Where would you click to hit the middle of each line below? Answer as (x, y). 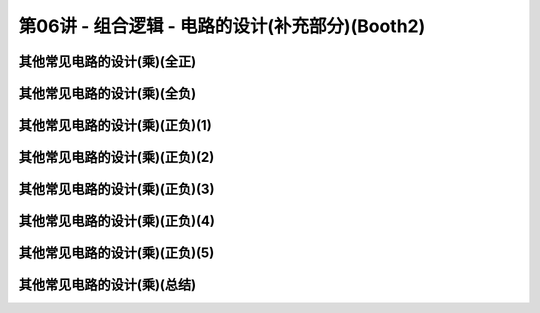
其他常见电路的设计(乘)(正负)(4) (116, 221)
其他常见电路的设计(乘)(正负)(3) (116, 189)
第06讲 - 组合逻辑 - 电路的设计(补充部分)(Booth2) (222, 26)
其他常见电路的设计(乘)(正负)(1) (115, 125)
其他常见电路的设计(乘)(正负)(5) (116, 253)
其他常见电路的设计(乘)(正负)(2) (116, 157)
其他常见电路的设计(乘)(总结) (107, 285)
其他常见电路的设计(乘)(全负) (107, 93)
